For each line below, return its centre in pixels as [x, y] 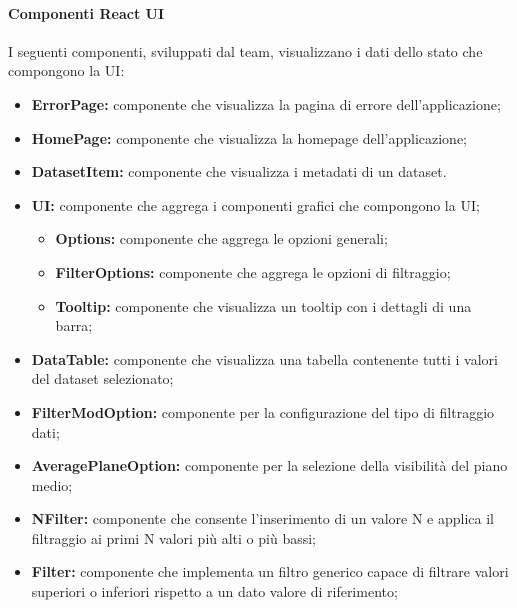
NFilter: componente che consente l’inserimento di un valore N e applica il [263, 518]
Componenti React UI [86, 12]
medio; [52, 484]
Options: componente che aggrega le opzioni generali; [221, 238]
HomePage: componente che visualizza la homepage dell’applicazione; [249, 137]
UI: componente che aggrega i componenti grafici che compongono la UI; [255, 204]
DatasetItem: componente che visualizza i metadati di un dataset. [239, 171]
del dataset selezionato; [102, 378]
